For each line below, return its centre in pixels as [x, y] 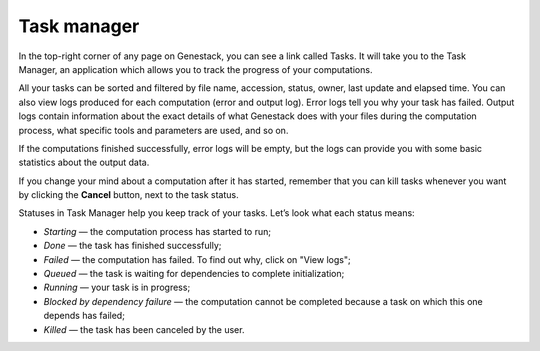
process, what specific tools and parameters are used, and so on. [153, 130]
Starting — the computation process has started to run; [157, 231]
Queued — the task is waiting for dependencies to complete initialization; [194, 274]
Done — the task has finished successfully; [132, 246]
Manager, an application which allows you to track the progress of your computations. [195, 69]
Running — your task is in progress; [117, 287]
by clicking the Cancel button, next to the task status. [128, 195]
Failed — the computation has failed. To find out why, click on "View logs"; [197, 259]
